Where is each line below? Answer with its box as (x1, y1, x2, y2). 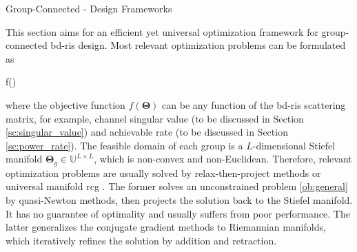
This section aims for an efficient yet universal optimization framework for (6, 24, 318, 39)
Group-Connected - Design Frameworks (6, 1, 172, 15)
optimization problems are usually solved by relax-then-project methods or (6, 165, 321, 180)
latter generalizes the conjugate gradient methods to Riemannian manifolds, (6, 220, 326, 234)
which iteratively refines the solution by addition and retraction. (6, 233, 277, 247)
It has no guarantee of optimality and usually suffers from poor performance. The (6, 206, 350, 220)
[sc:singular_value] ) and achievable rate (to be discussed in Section (6, 125, 288, 139)
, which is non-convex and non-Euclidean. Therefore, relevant (94, 151, 352, 166)
